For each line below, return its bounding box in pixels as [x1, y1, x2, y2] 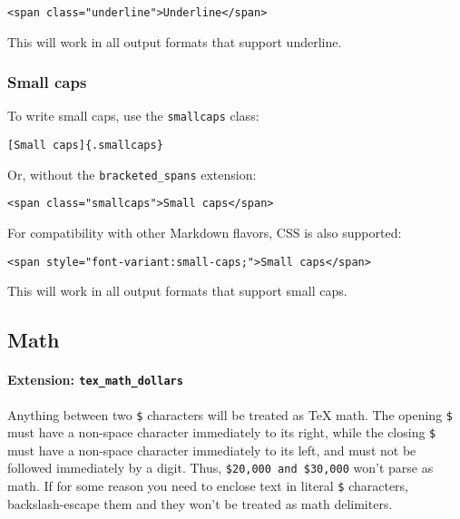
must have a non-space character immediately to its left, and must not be [7, 440, 416, 459]
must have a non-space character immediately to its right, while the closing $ [7, 423, 436, 442]
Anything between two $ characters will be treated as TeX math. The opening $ [7, 405, 453, 424]
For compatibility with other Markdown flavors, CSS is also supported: [7, 223, 402, 242]
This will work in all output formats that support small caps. [7, 281, 347, 300]
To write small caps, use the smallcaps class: [7, 106, 259, 125]
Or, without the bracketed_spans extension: [7, 164, 257, 183]
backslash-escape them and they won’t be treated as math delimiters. [7, 494, 393, 513]
